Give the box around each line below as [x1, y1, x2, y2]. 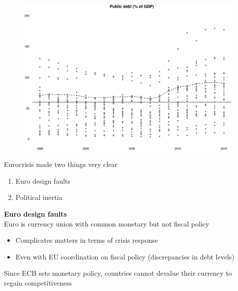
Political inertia [15, 192, 62, 202]
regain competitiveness [4, 278, 72, 288]
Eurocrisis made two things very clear [4, 159, 118, 169]
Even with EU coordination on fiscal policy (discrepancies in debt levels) [15, 251, 235, 261]
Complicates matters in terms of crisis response [15, 235, 158, 245]
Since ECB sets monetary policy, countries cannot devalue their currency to [4, 268, 232, 278]
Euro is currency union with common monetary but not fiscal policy [4, 218, 209, 228]
